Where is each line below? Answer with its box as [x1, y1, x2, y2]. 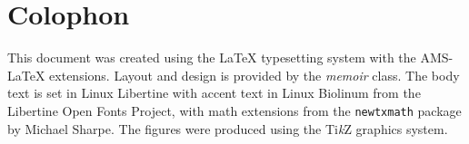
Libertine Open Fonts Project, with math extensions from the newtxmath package [7, 101, 462, 120]
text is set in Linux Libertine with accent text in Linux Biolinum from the [7, 83, 421, 102]
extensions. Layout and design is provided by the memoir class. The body [49, 65, 460, 84]
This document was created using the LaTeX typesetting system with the [7, 48, 416, 67]
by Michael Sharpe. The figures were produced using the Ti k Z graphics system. [7, 119, 448, 138]
